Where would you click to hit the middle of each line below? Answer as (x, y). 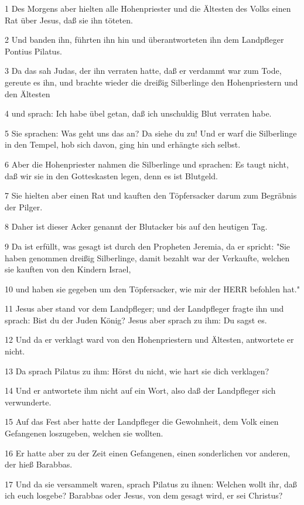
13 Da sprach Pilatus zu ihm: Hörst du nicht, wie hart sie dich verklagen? (137, 371)
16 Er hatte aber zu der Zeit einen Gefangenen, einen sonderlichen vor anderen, (148, 453)
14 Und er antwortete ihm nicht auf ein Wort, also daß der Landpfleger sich (140, 390)
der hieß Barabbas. (39, 464)
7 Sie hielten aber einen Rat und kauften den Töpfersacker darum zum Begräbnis (151, 195)
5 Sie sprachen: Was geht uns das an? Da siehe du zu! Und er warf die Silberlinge (151, 133)
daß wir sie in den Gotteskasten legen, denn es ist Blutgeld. (111, 175)
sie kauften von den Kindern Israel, (68, 269)
